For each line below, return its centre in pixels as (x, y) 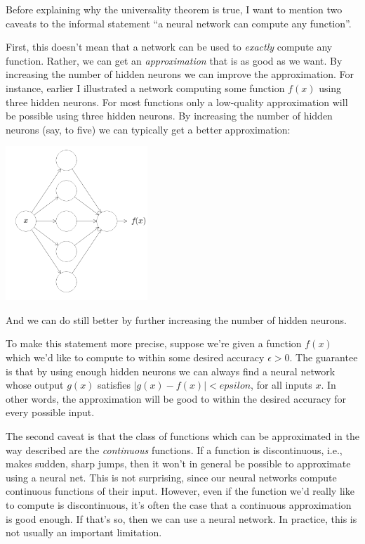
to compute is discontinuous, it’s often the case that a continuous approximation (179, 504)
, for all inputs (281, 385)
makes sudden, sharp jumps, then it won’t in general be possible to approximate (178, 464)
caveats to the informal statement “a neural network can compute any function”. (179, 23)
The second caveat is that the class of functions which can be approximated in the (182, 435)
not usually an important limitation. (84, 532)
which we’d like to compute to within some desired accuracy (135, 357)
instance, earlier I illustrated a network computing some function (145, 88)
